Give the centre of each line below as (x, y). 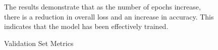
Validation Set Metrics (39, 43)
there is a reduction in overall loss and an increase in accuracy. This (109, 16)
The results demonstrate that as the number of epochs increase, (102, 6)
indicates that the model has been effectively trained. (86, 26)
